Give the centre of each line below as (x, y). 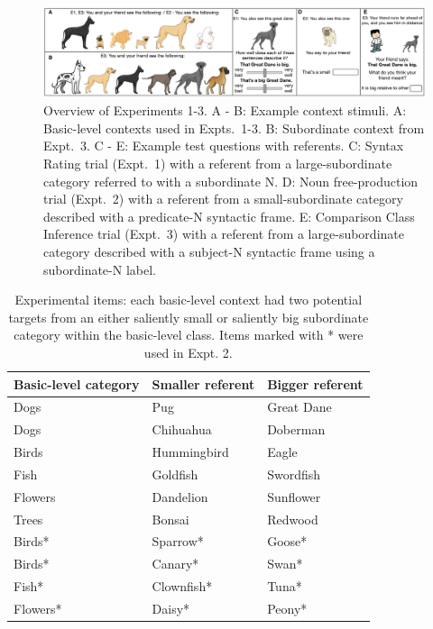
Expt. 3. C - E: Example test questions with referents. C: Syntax (224, 146)
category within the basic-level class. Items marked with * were (189, 335)
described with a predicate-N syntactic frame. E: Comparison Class (229, 216)
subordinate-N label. (100, 269)
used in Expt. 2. (188, 352)
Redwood (293, 519)
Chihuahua (182, 429)
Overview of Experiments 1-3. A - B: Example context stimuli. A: (225, 110)
